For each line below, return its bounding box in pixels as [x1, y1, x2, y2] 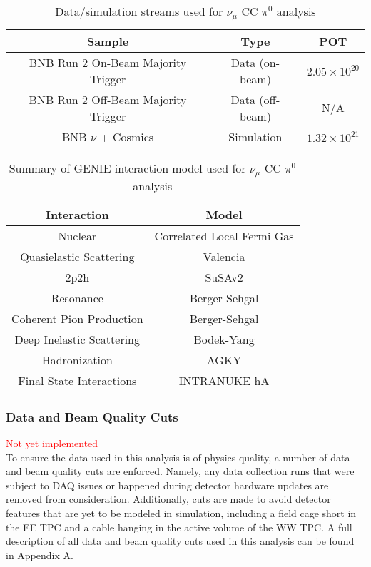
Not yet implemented [6, 436, 98, 451]
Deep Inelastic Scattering [14, 330, 141, 347]
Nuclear [58, 227, 97, 244]
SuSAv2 [205, 268, 243, 285]
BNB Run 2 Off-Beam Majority [29, 91, 187, 108]
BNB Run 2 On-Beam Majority [29, 53, 187, 71]
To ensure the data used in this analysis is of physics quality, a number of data [6, 449, 350, 464]
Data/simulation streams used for [55, 3, 223, 19]
